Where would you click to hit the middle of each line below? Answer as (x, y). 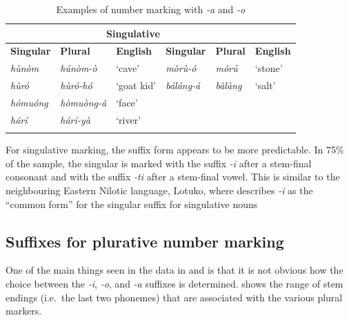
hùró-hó (76, 85)
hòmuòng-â (83, 102)
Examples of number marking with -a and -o (151, 9)
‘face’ (127, 102)
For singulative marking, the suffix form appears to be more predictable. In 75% (175, 150)
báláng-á (183, 85)
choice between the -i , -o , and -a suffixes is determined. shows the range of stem (174, 283)
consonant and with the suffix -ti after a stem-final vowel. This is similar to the (173, 177)
